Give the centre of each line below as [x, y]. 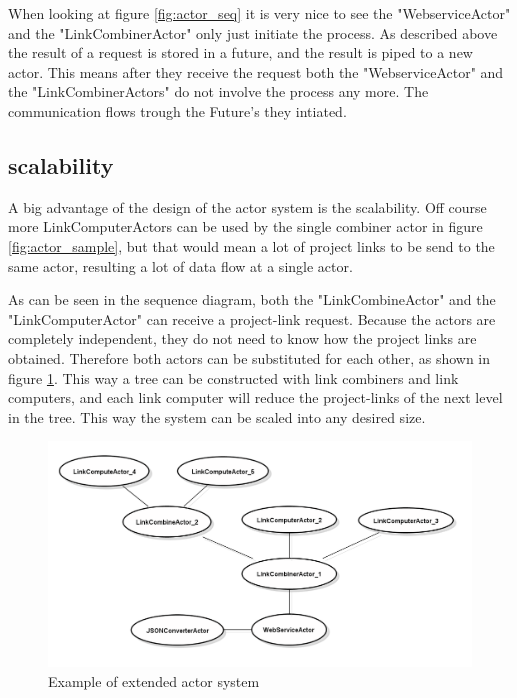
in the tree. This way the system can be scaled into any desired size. [217, 416]
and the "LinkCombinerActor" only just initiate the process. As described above [253, 32]
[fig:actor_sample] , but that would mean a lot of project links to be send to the [251, 245]
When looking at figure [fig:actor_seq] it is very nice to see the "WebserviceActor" [259, 13]
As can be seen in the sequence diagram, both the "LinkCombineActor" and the [252, 299]
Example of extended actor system [154, 680]
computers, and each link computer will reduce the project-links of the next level [255, 397]
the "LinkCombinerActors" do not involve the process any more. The [218, 91]
